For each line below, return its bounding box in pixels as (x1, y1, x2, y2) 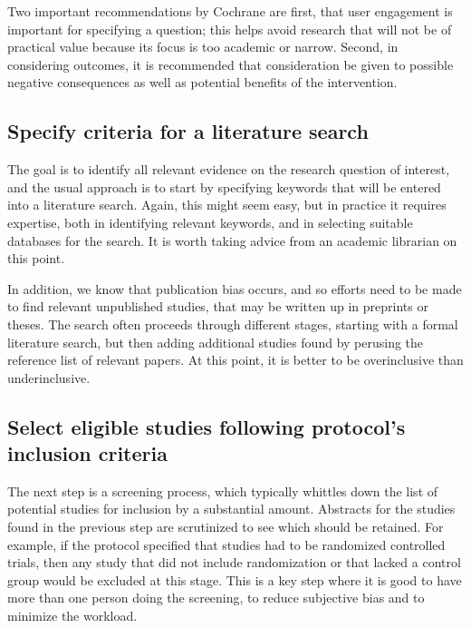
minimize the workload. (7, 606, 138, 625)
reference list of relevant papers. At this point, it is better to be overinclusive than (7, 350, 464, 369)
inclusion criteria (7, 439, 168, 467)
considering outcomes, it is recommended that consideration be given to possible (7, 54, 454, 74)
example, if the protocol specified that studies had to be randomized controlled (7, 535, 446, 554)
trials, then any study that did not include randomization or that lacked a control (7, 553, 461, 572)
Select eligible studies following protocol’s (7, 412, 406, 440)
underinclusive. (7, 368, 91, 387)
